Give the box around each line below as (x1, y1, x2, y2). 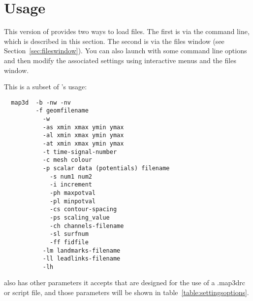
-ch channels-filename (50, 222, 124, 229)
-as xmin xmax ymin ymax (42, 123, 124, 131)
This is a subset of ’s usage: (4, 81, 87, 92)
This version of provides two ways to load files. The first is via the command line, (4, 26, 250, 37)
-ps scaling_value (50, 214, 110, 221)
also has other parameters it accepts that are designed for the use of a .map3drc (4, 277, 245, 288)
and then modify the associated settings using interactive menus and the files (4, 55, 236, 65)
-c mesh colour (42, 156, 92, 164)
